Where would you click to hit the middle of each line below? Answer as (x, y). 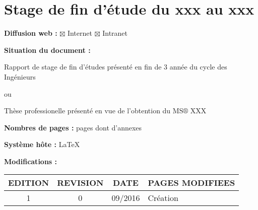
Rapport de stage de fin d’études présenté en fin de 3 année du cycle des (116, 67)
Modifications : (31, 161)
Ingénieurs (20, 76)
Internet (80, 33)
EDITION (29, 183)
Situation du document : (47, 50)
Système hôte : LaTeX (42, 144)
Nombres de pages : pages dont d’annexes (73, 127)
